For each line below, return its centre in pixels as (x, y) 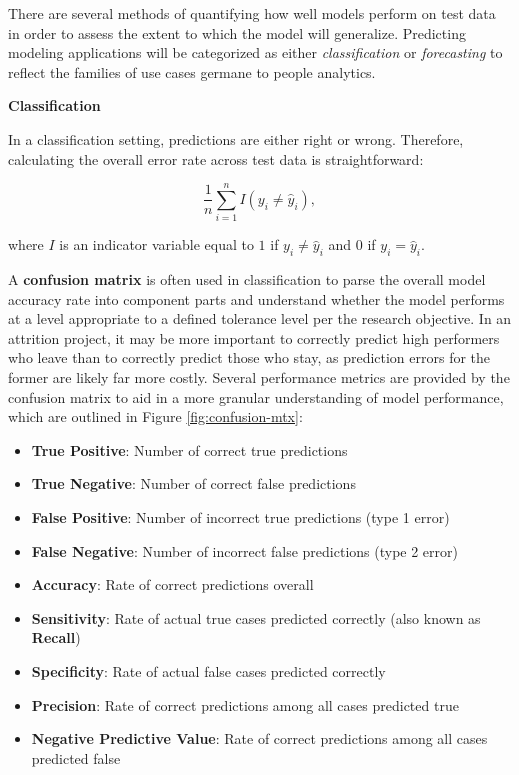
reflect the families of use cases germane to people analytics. (192, 71)
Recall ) (56, 637)
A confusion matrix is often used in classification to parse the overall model (247, 279)
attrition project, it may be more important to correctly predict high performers (254, 337)
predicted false (76, 757)
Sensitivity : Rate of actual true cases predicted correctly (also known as (256, 617)
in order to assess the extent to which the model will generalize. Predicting (237, 32)
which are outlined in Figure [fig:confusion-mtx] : (155, 416)
